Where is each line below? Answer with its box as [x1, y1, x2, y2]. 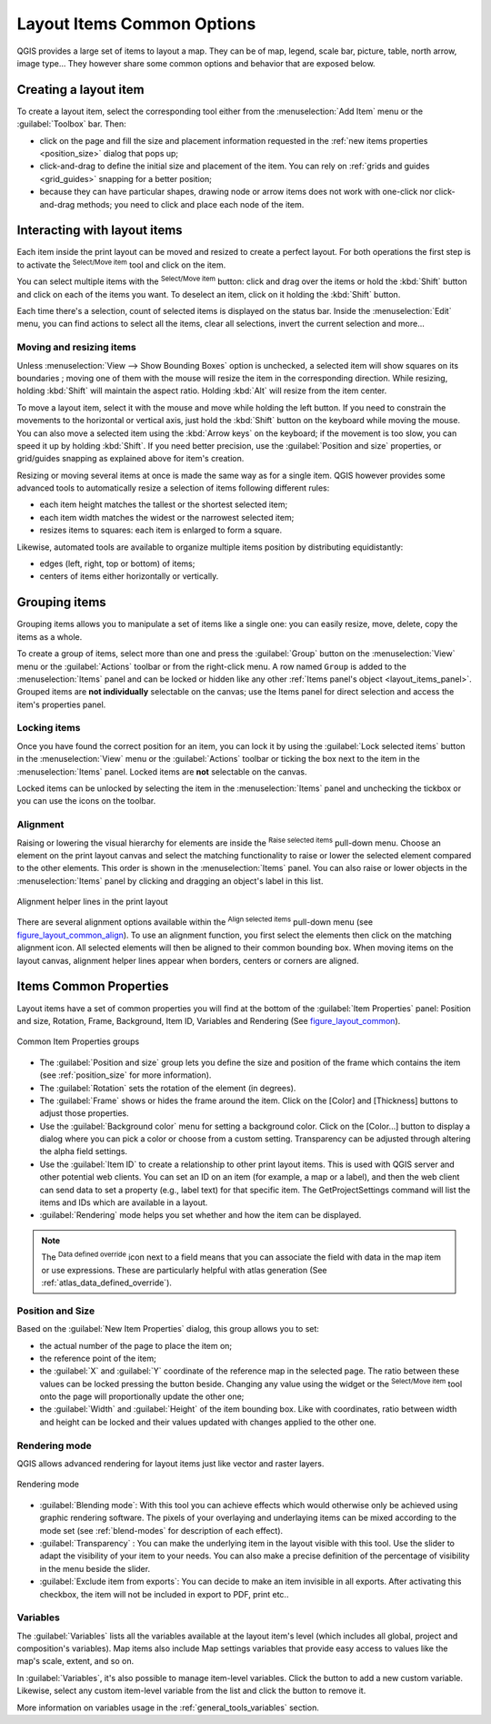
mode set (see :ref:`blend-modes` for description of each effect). [39, 1525, 284, 1536]
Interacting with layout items [16, 223, 183, 238]
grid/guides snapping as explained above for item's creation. [16, 453, 245, 464]
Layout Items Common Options [16, 14, 256, 34]
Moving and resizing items [16, 341, 136, 354]
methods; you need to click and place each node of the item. [76, 198, 305, 209]
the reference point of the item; [39, 1353, 156, 1364]
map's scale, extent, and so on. [16, 1656, 135, 1667]
